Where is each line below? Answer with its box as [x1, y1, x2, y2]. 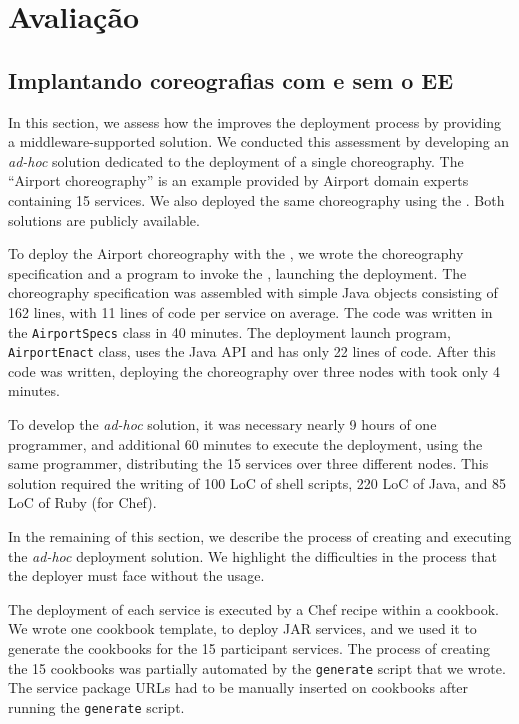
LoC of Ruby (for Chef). [8, 492, 157, 513]
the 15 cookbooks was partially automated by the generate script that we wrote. [8, 657, 506, 678]
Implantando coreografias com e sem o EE [8, 64, 454, 95]
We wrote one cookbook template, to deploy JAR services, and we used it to [8, 618, 477, 639]
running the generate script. [8, 696, 185, 717]
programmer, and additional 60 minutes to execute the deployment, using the [8, 433, 483, 454]
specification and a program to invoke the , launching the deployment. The [8, 262, 467, 283]
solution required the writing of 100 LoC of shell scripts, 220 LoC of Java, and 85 [8, 472, 507, 493]
